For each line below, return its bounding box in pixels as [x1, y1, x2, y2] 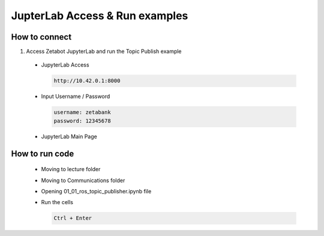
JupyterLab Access [41, 61, 89, 68]
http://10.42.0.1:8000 [53, 77, 121, 84]
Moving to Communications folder [41, 177, 125, 184]
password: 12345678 [53, 117, 111, 124]
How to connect [11, 32, 72, 42]
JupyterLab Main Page [41, 133, 97, 140]
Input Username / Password [41, 93, 110, 100]
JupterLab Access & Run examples [11, 9, 188, 22]
